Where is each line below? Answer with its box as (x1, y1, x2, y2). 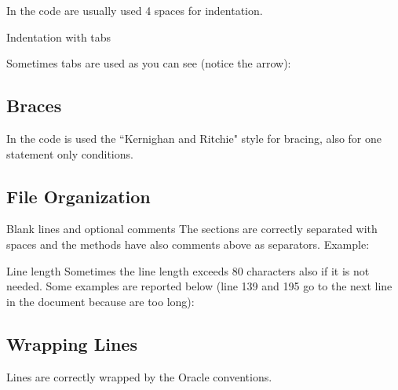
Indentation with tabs (6, 28, 111, 45)
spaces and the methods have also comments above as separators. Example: (6, 235, 370, 252)
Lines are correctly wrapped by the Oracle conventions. (6, 368, 272, 385)
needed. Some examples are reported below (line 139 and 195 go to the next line (6, 278, 393, 294)
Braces (6, 93, 62, 118)
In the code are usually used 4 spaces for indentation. (6, 2, 263, 18)
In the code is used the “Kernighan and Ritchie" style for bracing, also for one (6, 129, 382, 146)
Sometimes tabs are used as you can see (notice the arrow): (6, 55, 291, 71)
